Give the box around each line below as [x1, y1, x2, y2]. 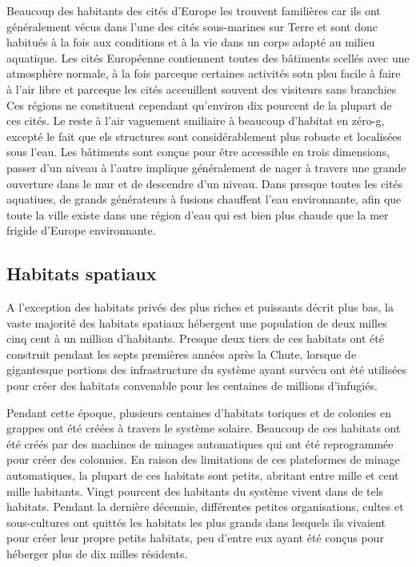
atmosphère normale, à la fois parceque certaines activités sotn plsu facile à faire [6, 65, 401, 82]
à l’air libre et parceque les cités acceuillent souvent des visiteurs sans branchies [6, 80, 397, 97]
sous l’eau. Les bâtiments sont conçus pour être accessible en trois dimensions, [6, 143, 390, 160]
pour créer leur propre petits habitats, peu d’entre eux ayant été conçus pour [6, 529, 384, 546]
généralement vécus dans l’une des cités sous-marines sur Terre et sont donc [6, 18, 378, 34]
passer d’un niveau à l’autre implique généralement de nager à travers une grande [6, 159, 406, 175]
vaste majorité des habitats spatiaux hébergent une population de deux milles [6, 314, 387, 331]
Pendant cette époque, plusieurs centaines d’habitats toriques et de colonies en [6, 404, 391, 420]
